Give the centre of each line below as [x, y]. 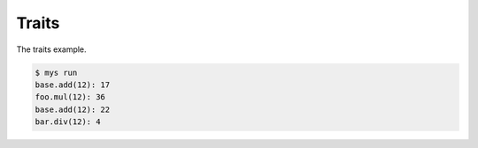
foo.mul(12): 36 [70, 97]
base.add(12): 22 [73, 109]
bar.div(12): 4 [68, 122]
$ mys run [56, 72]
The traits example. [52, 49]
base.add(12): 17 [73, 85]
